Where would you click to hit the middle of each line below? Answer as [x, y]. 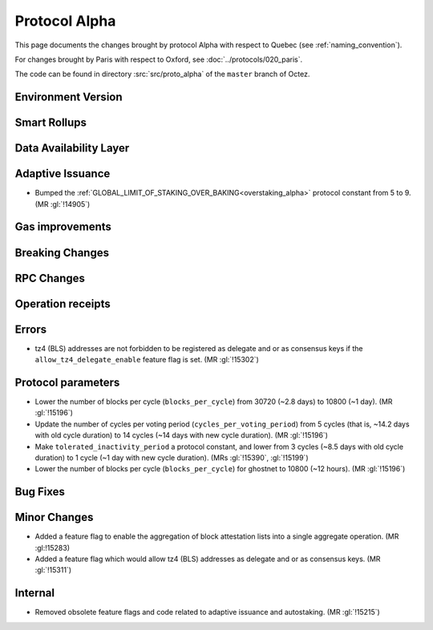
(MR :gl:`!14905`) [63, 204]
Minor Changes [54, 517]
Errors [31, 329]
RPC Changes [50, 278]
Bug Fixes [40, 492]
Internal [35, 593]
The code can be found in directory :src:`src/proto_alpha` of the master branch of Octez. [162, 74]
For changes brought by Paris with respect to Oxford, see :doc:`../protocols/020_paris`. [159, 59]
